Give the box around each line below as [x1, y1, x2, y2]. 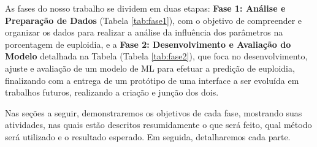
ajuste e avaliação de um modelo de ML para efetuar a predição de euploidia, [5, 61, 295, 74]
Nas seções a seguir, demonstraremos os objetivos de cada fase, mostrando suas [5, 106, 302, 119]
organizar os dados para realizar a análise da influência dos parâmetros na [5, 26, 283, 39]
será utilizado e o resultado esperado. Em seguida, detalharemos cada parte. [5, 130, 291, 143]
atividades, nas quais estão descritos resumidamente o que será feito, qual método [5, 118, 312, 131]
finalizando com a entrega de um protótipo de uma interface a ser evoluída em [5, 73, 299, 86]
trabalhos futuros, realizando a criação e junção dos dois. [5, 86, 219, 99]
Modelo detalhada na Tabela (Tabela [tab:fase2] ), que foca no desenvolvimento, [5, 50, 308, 62]
